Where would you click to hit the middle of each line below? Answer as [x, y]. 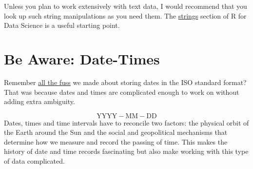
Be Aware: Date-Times [82, 58]
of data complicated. [34, 161]
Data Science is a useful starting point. [62, 25]
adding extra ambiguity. [39, 101]
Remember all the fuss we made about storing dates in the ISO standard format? [125, 82]
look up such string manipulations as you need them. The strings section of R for [125, 15]
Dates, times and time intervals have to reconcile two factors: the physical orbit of [126, 122]
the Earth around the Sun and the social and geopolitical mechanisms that [116, 132]
